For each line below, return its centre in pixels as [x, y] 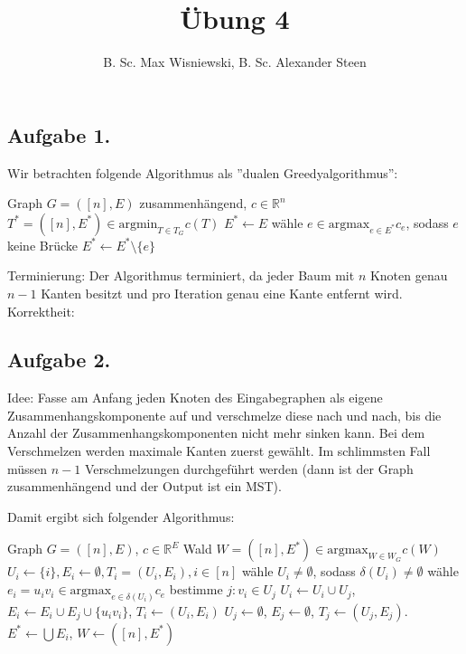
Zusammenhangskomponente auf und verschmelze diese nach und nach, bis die [224, 415]
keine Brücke [42, 245]
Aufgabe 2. [59, 360]
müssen [28, 468]
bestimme [196, 589]
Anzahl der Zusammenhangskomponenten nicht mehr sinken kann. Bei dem [216, 433]
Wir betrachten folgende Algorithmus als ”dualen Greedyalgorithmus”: [203, 172]
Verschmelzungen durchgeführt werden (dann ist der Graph [249, 468]
